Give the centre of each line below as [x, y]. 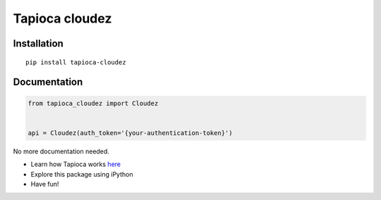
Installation [38, 43]
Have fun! [45, 184]
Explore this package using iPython [82, 174]
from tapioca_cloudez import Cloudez [93, 103]
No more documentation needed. [61, 151]
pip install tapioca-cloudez [76, 62]
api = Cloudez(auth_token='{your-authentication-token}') [130, 133]
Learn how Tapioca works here [76, 164]
